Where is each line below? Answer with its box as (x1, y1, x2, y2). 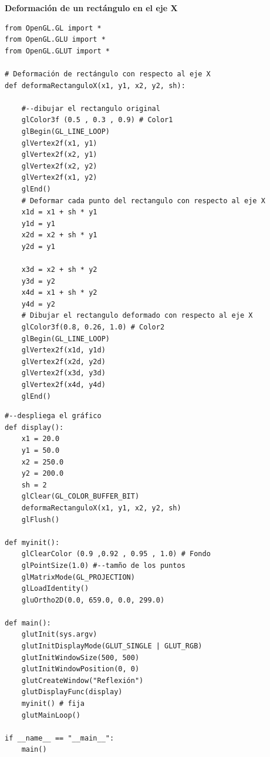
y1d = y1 (21, 219, 55, 228)
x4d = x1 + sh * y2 (21, 288, 97, 297)
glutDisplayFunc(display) (21, 688, 123, 697)
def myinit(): (5, 538, 60, 547)
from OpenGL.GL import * (5, 23, 102, 32)
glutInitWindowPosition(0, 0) (21, 665, 140, 674)
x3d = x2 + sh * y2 (21, 265, 97, 274)
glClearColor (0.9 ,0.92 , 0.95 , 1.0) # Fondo (21, 550, 211, 559)
